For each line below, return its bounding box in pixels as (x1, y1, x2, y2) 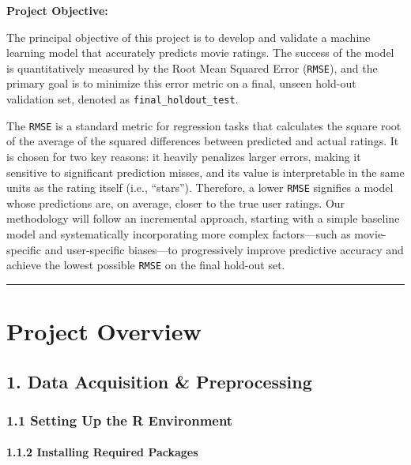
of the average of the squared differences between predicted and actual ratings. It (6, 133, 399, 149)
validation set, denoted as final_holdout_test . (6, 91, 239, 107)
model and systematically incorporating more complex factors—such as (6, 225, 351, 242)
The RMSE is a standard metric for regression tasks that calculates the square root (6, 117, 402, 133)
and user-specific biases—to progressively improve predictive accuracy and (44, 241, 404, 257)
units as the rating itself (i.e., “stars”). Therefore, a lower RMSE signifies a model (6, 179, 394, 196)
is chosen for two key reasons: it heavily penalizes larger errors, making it (6, 148, 361, 164)
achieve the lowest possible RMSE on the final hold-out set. (6, 257, 285, 273)
